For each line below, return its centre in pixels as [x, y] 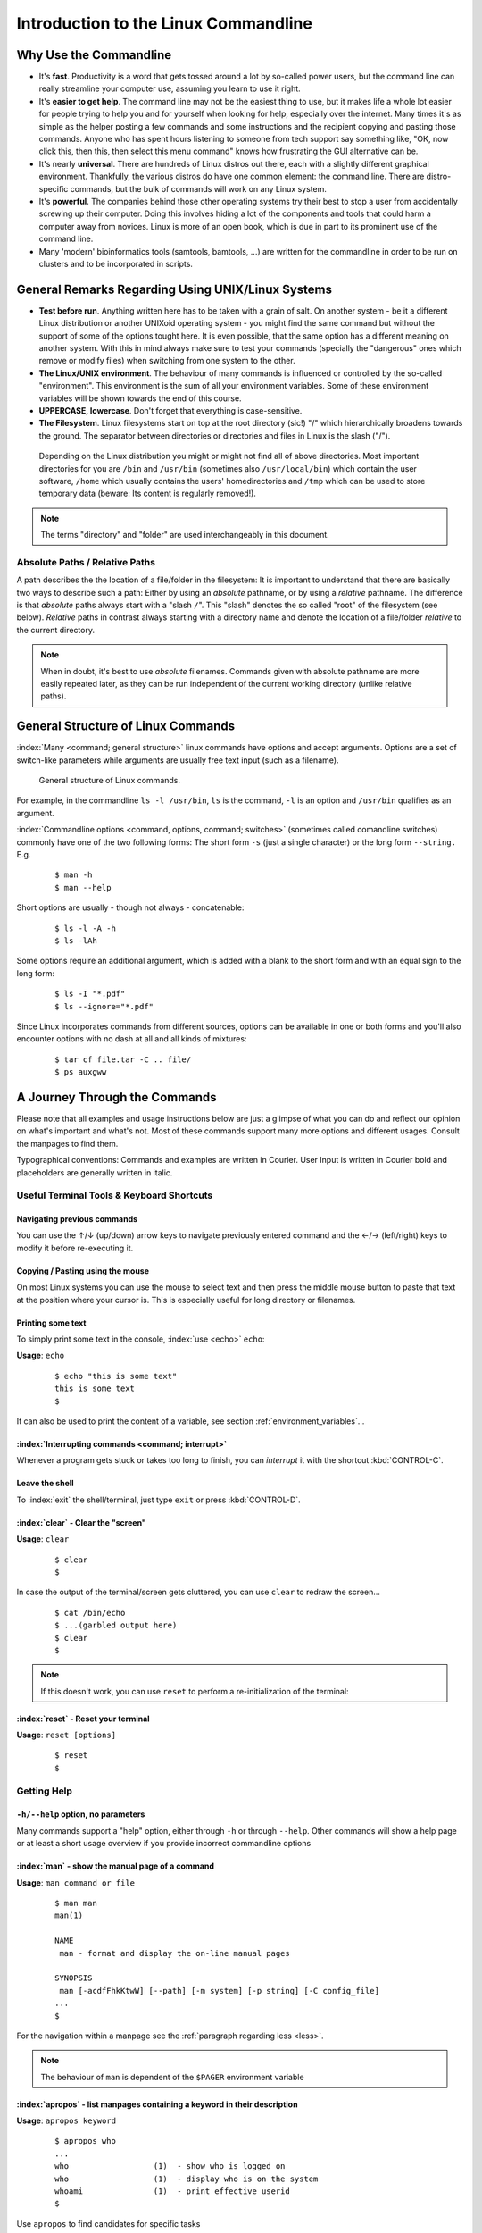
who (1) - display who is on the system [187, 2179]
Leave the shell [46, 1484]
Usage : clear [43, 1539]
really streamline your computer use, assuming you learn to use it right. [170, 88]
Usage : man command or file [76, 1882]
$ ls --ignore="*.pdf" [104, 1006]
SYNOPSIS [74, 1978]
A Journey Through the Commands [117, 1097]
